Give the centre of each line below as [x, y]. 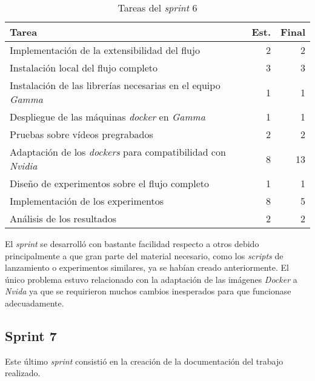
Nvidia [24, 166]
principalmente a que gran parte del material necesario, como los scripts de [144, 255]
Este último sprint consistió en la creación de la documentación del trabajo [144, 361]
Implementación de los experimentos [87, 201]
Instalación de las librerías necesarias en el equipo [115, 85]
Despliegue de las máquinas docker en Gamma [108, 117]
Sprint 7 [31, 335]
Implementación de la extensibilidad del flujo [105, 50]
